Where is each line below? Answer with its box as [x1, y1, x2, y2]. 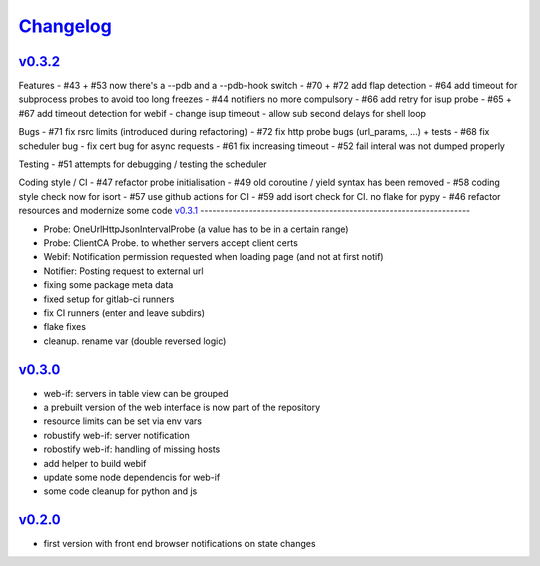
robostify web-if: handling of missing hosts [43, 443, 221, 455]
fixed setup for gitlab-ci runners [43, 293, 175, 305]
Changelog [18, 15, 112, 37]
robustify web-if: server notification [43, 429, 190, 441]
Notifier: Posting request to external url [43, 265, 204, 277]
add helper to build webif [43, 457, 147, 469]
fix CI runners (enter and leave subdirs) [43, 306, 205, 319]
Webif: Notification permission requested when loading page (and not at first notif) [43, 251, 384, 263]
